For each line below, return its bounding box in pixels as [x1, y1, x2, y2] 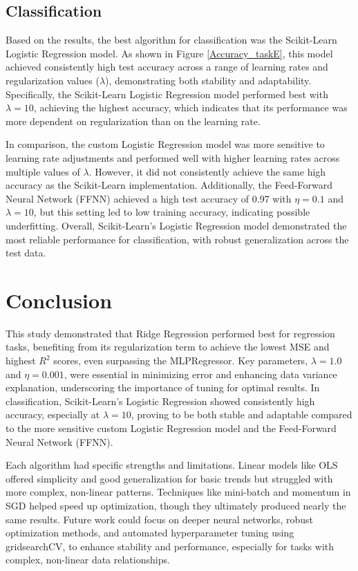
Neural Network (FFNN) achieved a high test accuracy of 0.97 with [6, 191, 292, 205]
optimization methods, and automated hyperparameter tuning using [6, 525, 294, 540]
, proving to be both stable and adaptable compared [131, 407, 352, 422]
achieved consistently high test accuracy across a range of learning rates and [6, 59, 328, 74]
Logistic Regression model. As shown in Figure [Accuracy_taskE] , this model [6, 46, 333, 60]
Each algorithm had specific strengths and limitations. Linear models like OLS [6, 458, 338, 472]
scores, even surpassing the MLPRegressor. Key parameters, [53, 353, 308, 368]
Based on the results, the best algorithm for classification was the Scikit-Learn [6, 32, 337, 47]
